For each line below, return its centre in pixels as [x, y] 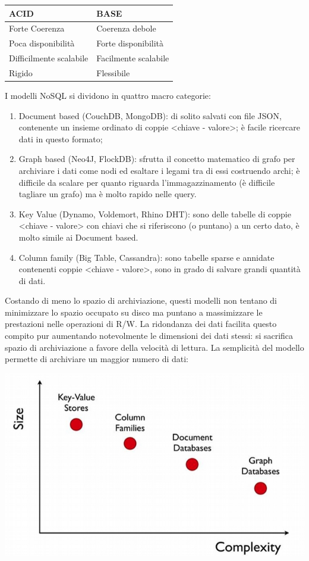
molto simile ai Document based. [78, 237]
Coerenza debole [126, 28]
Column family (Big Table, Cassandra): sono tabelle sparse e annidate [146, 257]
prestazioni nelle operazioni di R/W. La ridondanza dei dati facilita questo [141, 324]
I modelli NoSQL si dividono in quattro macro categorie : [108, 95]
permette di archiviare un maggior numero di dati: [97, 359]
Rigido [21, 72]
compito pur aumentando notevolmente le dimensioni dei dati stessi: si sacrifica [149, 336]
